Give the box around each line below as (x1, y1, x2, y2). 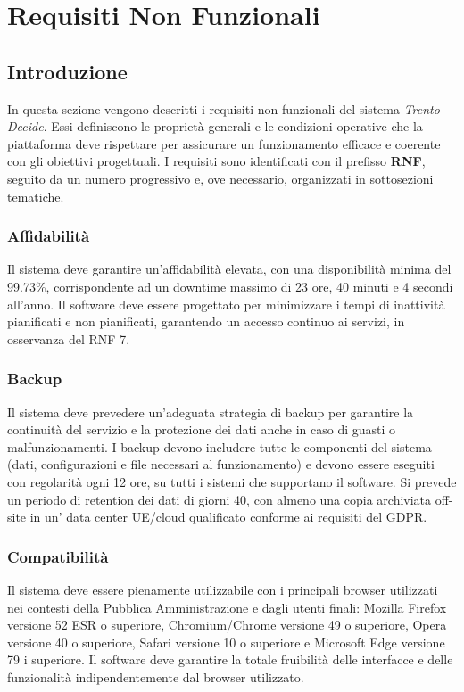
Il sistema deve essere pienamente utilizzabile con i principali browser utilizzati (7, 580, 438, 598)
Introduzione (7, 57, 128, 85)
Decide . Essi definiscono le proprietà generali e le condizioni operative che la (7, 117, 423, 136)
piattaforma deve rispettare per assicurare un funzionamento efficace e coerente (7, 134, 441, 152)
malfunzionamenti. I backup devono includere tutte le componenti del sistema (7, 437, 432, 456)
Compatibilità (7, 545, 109, 567)
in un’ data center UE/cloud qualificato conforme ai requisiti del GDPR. (29, 507, 427, 526)
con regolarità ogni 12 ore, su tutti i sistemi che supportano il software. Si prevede (7, 472, 457, 490)
